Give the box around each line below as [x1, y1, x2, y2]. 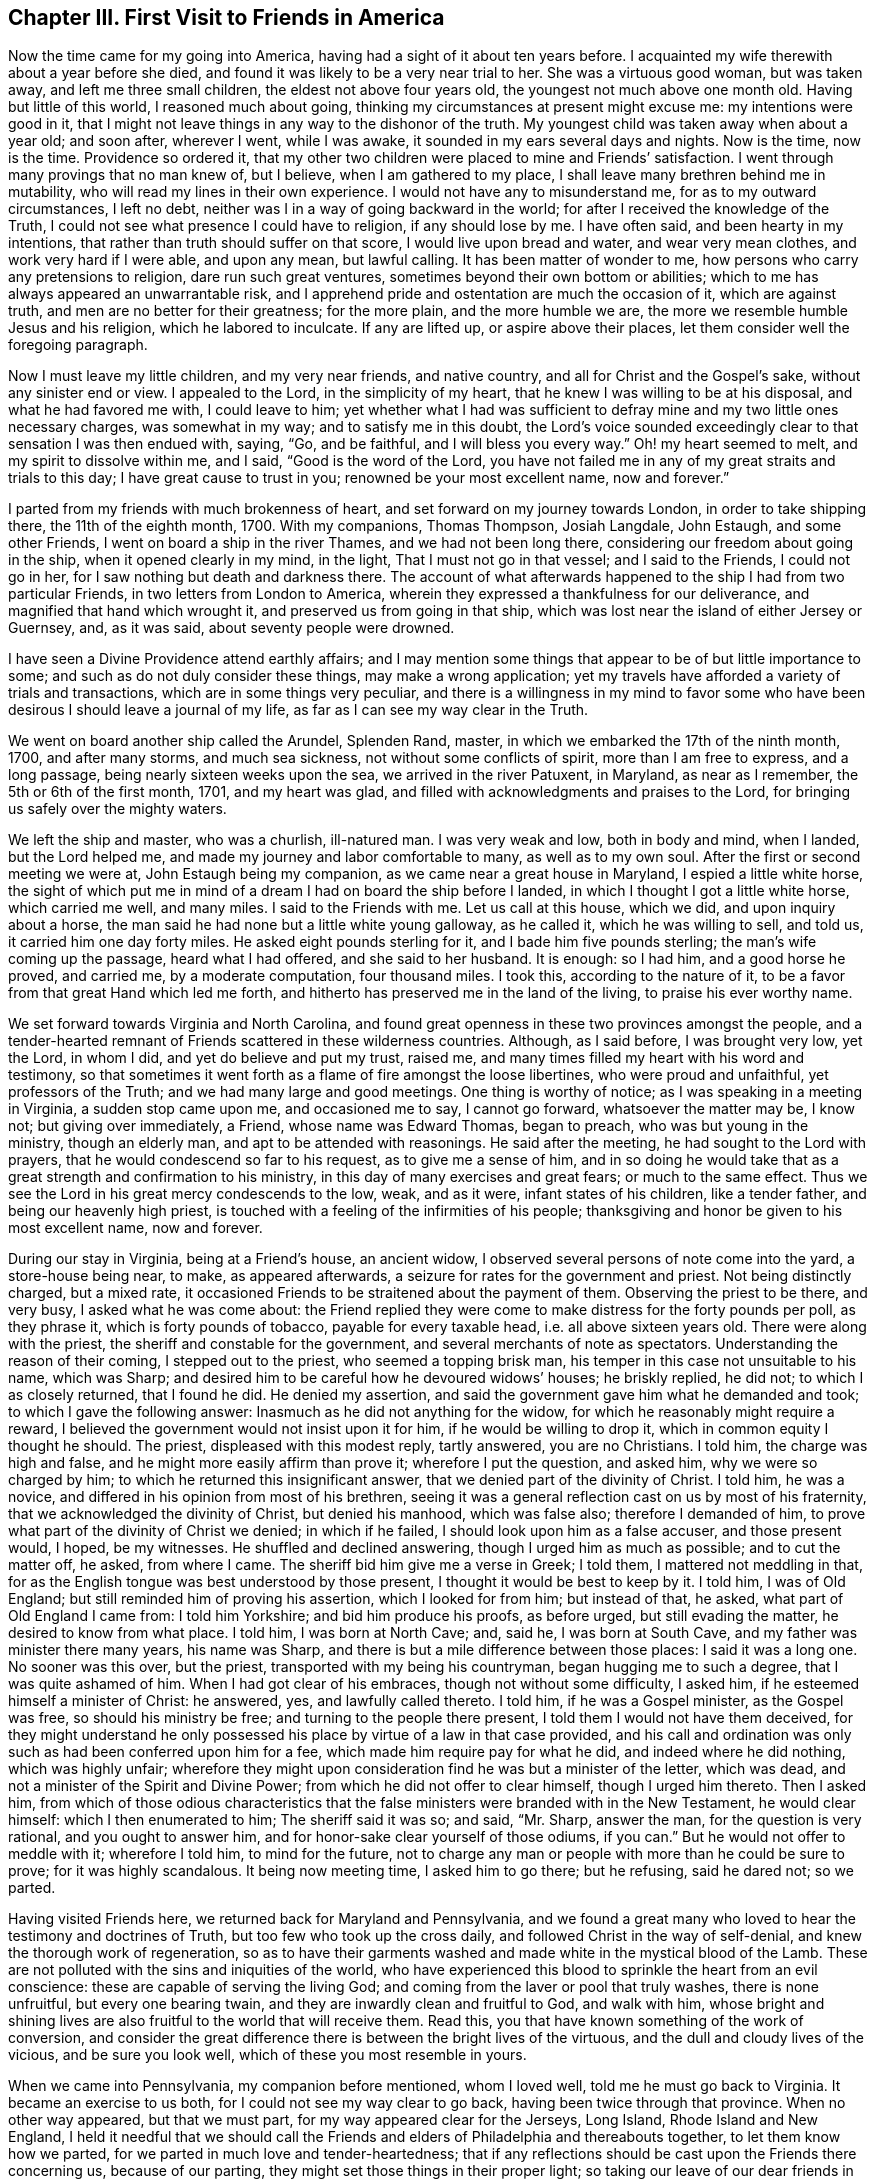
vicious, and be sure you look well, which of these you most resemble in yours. [8, 2046, 527, 2064]
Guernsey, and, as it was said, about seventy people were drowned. [8, 619, 455, 637]
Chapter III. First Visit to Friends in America [8, 5, 445, 30]
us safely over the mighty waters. [8, 800, 227, 818]
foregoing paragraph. [8, 336, 148, 354]
